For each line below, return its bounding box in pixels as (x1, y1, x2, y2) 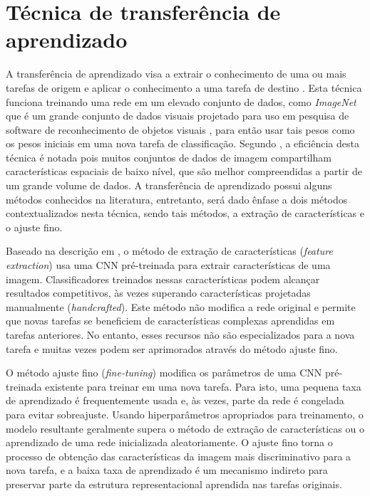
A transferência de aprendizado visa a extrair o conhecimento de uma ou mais (6, 66, 346, 81)
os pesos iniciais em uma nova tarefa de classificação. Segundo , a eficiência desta (6, 136, 359, 151)
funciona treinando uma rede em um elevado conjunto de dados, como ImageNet (6, 94, 356, 109)
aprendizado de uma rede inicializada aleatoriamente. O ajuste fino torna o (6, 435, 333, 450)
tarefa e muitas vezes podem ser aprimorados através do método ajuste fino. (6, 341, 338, 356)
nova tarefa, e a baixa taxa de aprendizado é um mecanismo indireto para (6, 463, 328, 477)
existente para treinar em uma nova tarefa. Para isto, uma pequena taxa (45, 379, 361, 394)
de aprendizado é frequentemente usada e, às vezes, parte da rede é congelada (6, 393, 344, 408)
